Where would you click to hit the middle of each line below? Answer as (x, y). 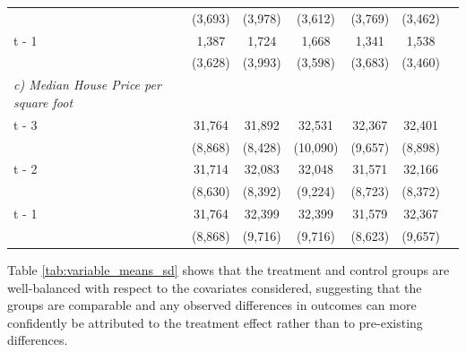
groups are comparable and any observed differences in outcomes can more (212, 305)
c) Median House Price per (87, 85)
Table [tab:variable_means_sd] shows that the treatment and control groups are (229, 270)
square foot (43, 102)
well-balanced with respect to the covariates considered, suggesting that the (215, 287)
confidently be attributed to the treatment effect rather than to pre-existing (215, 322)
